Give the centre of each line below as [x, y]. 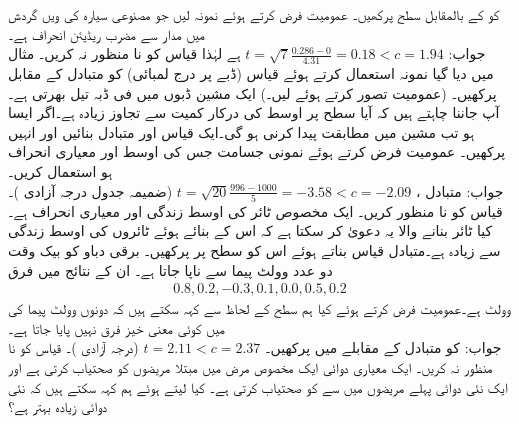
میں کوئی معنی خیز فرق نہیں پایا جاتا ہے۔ [116, 327]
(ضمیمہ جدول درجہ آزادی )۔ [90, 190]
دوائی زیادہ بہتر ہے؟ [58, 406]
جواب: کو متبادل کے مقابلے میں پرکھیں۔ [383, 347]
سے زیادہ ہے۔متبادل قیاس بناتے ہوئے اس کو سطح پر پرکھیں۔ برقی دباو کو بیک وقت [254, 250]
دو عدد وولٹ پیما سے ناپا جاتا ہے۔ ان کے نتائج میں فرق [170, 269]
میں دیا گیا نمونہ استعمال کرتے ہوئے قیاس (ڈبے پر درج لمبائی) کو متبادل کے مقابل [251, 73]
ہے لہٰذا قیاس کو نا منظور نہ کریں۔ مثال [124, 53]
